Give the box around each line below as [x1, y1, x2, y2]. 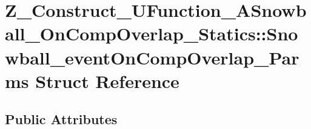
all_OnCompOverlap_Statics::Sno [5, 21, 298, 46]
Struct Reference [35, 68, 179, 93]
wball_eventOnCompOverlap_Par [5, 45, 299, 69]
